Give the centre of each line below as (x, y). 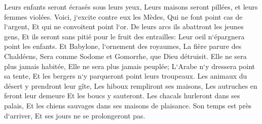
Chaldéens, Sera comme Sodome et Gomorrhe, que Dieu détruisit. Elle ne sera (125, 56)
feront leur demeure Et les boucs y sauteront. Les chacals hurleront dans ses (122, 96)
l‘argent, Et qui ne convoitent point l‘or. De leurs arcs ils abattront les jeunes (124, 26)
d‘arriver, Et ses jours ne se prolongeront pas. (75, 115)
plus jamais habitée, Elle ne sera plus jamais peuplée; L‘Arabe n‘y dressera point (129, 66)
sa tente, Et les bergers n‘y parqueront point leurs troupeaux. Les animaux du (126, 76)
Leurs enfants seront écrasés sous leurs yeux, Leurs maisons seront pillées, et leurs (131, 7)
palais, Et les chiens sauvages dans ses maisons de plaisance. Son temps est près (128, 105)
